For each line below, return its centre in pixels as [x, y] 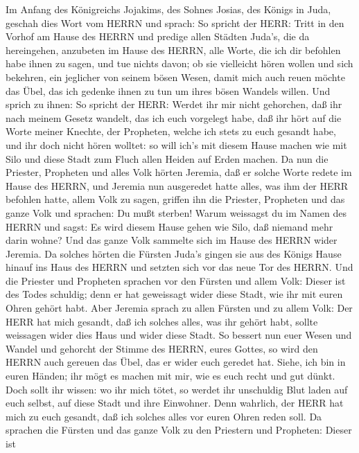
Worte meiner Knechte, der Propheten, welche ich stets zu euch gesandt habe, [171, 131]
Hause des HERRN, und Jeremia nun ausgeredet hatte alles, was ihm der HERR [177, 185]
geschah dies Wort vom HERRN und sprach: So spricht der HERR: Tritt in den [175, 23]
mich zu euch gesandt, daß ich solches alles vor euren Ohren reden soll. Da [164, 416]
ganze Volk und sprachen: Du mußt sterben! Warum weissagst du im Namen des [176, 212]
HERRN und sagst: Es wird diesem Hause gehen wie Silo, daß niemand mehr [169, 226]
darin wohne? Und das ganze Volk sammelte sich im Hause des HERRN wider [172, 240]
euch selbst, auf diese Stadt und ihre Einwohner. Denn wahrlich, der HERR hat [175, 403]
